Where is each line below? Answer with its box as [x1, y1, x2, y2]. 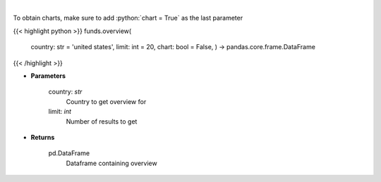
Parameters [30, 71, 66, 80]
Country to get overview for [66, 97, 147, 105]
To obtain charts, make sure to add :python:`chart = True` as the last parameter [13, 14, 243, 22]
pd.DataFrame [48, 149, 90, 157]
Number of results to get [66, 117, 138, 126]
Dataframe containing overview [66, 159, 158, 167]
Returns [30, 133, 55, 141]
